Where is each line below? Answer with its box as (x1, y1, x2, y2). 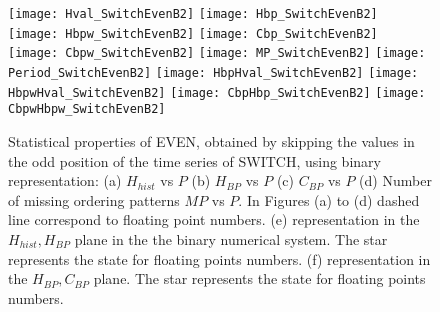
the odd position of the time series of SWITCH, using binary (8, 150, 381, 171)
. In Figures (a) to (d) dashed (238, 189, 420, 210)
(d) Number (359, 170, 432, 191)
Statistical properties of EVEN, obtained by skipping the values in (8, 130, 415, 151)
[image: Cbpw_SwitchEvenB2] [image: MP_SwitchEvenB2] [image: (8, 46, 426, 61)
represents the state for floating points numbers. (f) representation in (8, 248, 431, 269)
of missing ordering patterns (8, 189, 180, 210)
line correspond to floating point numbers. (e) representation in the (8, 209, 420, 230)
